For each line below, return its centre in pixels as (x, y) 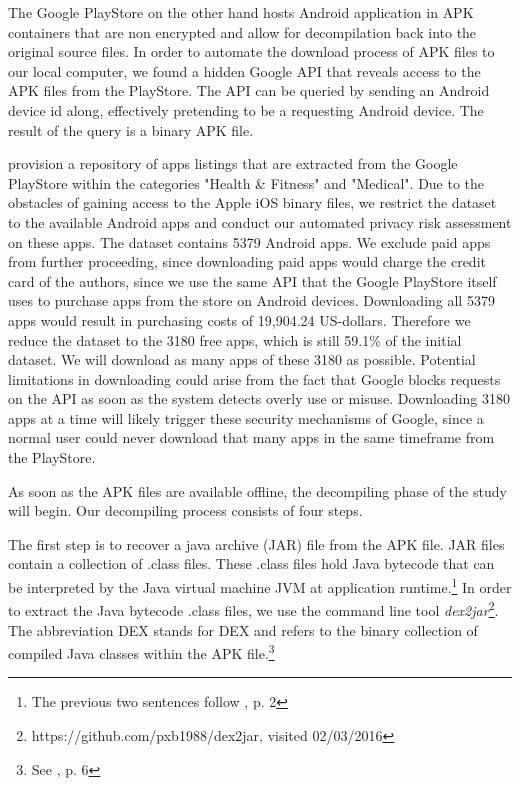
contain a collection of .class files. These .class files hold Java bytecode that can (251, 563)
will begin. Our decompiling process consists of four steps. (185, 510)
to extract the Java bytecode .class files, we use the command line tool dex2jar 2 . (253, 608)
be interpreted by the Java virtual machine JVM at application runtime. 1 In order (260, 585)
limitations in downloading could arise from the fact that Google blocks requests (254, 378)
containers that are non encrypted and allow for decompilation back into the (242, 31)
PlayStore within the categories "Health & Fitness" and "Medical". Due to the (246, 182)
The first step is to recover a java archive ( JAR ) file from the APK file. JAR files (256, 543)
